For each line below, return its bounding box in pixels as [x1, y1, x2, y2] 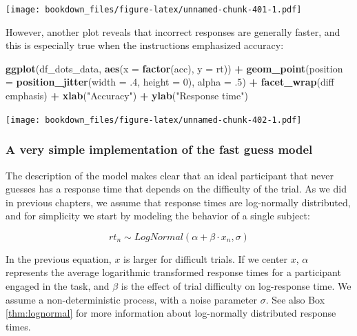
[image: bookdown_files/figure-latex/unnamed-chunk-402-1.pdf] [6, 115, 302, 125]
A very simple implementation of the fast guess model [6, 141, 313, 158]
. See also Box [265, 292, 325, 306]
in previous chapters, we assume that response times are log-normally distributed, [6, 195, 351, 209]
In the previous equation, [6, 251, 112, 266]
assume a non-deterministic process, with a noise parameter [6, 292, 257, 306]
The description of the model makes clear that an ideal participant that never [6, 168, 334, 182]
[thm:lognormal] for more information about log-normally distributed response [6, 306, 336, 320]
